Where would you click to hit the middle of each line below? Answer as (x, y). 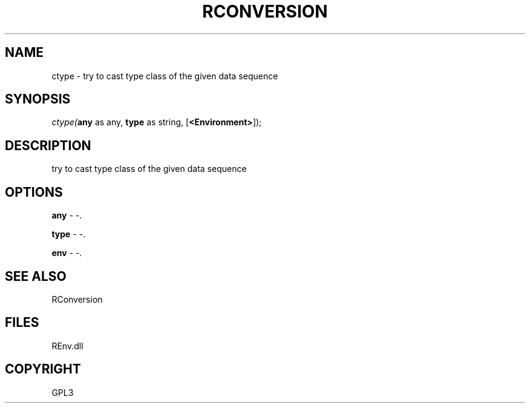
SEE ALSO (36, 276)
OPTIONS (34, 192)
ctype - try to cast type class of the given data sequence (165, 76)
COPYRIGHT (43, 369)
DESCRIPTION (48, 145)
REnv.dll (67, 346)
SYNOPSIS (38, 99)
